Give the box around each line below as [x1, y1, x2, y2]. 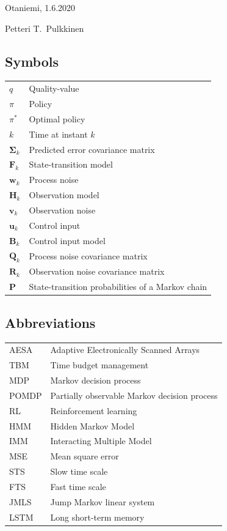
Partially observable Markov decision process [50, 388, 218, 401]
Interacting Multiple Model [50, 434, 152, 447]
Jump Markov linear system [50, 495, 155, 508]
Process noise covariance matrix [29, 250, 148, 262]
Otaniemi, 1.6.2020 [5, 1, 76, 13]
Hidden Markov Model [50, 419, 135, 432]
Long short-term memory [50, 510, 145, 523]
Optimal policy [29, 112, 85, 125]
